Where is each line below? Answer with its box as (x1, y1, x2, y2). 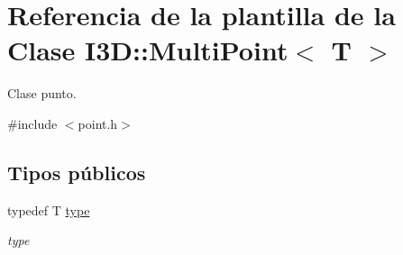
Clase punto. (7, 84, 77, 103)
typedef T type (7, 200, 90, 219)
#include (7, 114, 58, 132)
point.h (78, 114, 118, 132)
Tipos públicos (7, 158, 146, 186)
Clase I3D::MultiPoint (7, 32, 289, 68)
